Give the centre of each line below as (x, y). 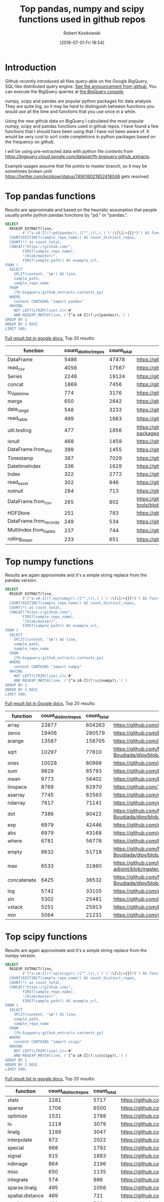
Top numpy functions (49, 562)
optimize (18, 1116)
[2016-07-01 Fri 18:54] (82, 42)
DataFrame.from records (33, 521)
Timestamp (20, 458)
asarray (16, 795)
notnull (15, 491)
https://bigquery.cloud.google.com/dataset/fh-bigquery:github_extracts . (78, 156)
